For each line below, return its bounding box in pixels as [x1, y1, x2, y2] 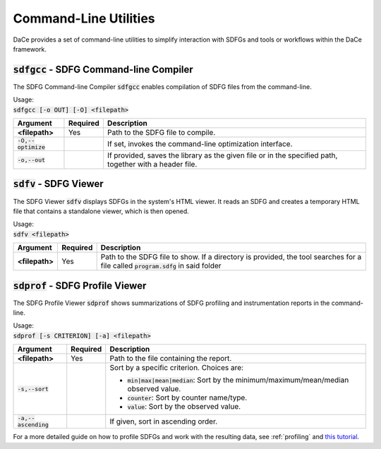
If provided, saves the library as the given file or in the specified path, [107, 150, 338, 160]
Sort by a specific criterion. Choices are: [109, 363, 243, 373]
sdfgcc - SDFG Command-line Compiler [13, 64, 193, 76]
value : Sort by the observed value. [127, 402, 241, 412]
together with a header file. [107, 160, 198, 169]
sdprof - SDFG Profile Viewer [13, 280, 147, 292]
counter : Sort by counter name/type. [127, 393, 248, 402]
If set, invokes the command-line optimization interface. [107, 139, 293, 149]
